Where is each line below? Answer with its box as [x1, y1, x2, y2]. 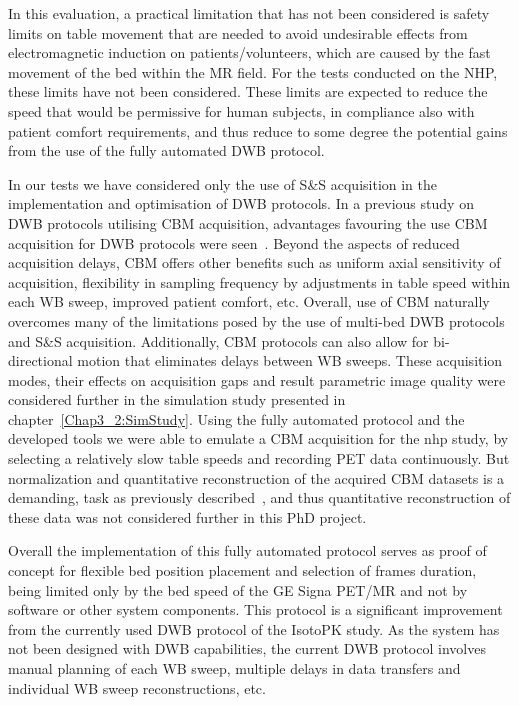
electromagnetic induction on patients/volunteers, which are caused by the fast [8, 42, 491, 63]
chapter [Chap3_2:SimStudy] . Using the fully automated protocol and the [8, 408, 465, 429]
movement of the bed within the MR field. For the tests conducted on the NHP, [8, 61, 498, 82]
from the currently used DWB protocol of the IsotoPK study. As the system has [8, 618, 500, 639]
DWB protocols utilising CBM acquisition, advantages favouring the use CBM [8, 212, 488, 233]
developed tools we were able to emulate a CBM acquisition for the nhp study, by [8, 428, 509, 449]
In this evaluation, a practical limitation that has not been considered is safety [8, 3, 490, 23]
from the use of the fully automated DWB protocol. [8, 140, 325, 161]
